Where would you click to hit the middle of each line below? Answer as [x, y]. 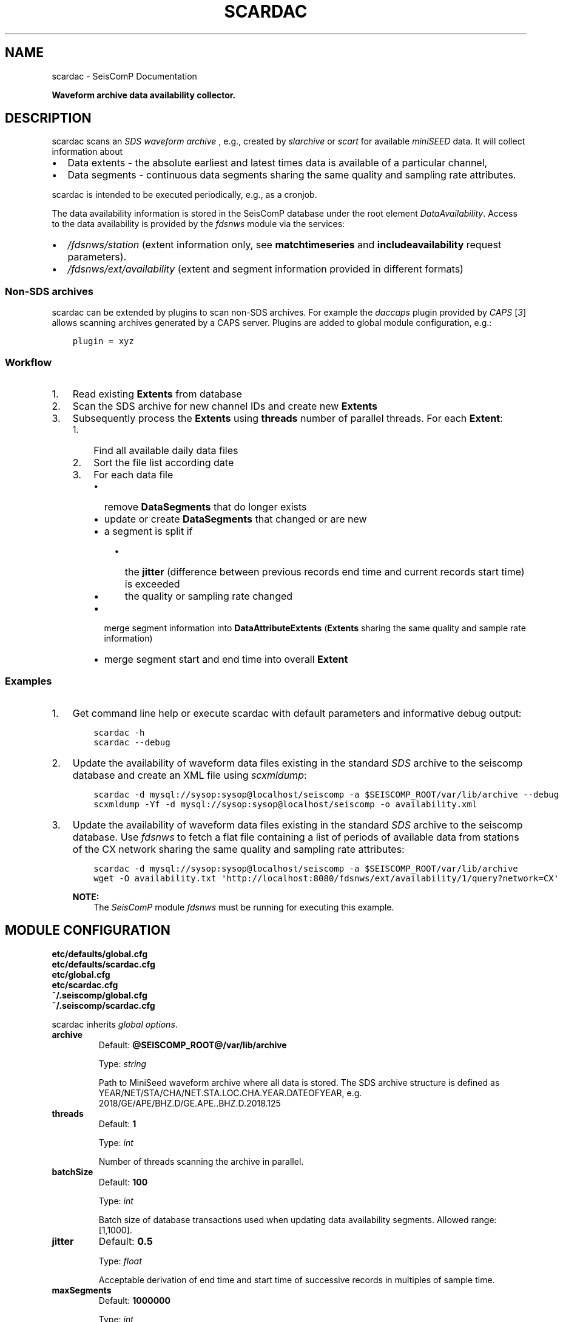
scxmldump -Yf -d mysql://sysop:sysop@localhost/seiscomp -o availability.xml [285, 804]
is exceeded [152, 584]
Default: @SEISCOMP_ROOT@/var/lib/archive [193, 1045]
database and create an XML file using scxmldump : [190, 775]
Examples [29, 681]
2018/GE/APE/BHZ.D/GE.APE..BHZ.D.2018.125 [190, 1103]
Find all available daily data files [166, 450]
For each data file [133, 474]
